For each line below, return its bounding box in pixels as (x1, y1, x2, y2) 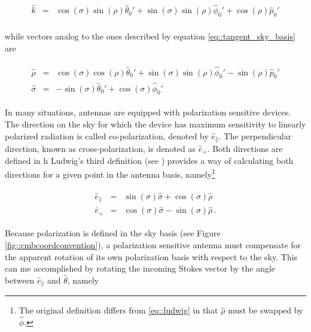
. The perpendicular (218, 129, 292, 142)
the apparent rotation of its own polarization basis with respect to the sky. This (5, 250, 298, 263)
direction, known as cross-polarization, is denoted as (5, 142, 196, 155)
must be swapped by (228, 304, 303, 316)
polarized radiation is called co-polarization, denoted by (5, 129, 209, 142)
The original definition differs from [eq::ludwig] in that (19, 304, 218, 316)
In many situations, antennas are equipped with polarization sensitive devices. (5, 106, 291, 118)
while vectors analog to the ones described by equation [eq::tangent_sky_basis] (5, 30, 295, 42)
